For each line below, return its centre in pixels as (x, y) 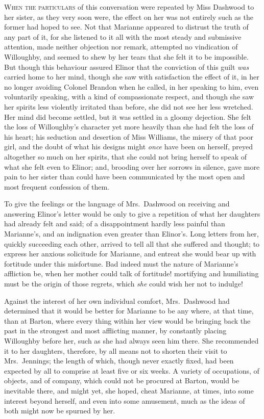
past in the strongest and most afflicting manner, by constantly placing (115, 331)
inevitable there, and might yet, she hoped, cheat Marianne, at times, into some (129, 390)
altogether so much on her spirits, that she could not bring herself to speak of (126, 156)
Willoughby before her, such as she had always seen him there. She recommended (131, 341)
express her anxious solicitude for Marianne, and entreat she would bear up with (130, 254)
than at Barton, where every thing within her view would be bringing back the (127, 320)
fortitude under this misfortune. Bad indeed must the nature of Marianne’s (121, 263)
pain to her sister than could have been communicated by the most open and (125, 177)
